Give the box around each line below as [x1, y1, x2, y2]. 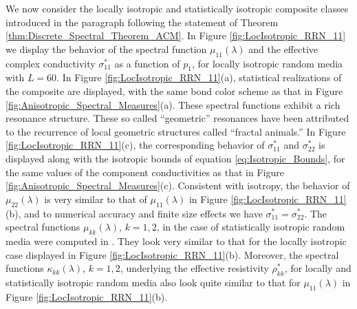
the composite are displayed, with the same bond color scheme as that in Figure [6, 83, 343, 98]
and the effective [248, 41, 318, 56]
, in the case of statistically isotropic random [156, 220, 345, 234]
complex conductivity [6, 56, 96, 70]
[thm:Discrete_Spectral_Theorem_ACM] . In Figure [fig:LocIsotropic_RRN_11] [6, 28, 346, 43]
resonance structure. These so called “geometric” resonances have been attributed [6, 111, 349, 125]
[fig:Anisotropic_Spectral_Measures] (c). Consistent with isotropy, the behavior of [6, 178, 350, 193]
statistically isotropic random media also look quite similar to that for [6, 275, 301, 289]
